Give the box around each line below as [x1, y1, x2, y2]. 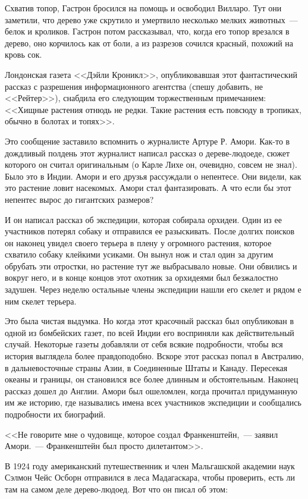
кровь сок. [5, 48, 42, 61]
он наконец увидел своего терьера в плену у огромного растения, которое [5, 236, 272, 249]
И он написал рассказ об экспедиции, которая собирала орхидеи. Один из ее [5, 213, 282, 225]
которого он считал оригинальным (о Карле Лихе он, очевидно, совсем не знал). [5, 158, 297, 171]
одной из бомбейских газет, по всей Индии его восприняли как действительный [5, 326, 294, 338]
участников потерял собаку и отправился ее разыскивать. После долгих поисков [5, 225, 295, 237]
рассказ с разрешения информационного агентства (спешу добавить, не [5, 80, 263, 92]
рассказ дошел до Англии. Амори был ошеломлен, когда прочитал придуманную [5, 384, 297, 397]
